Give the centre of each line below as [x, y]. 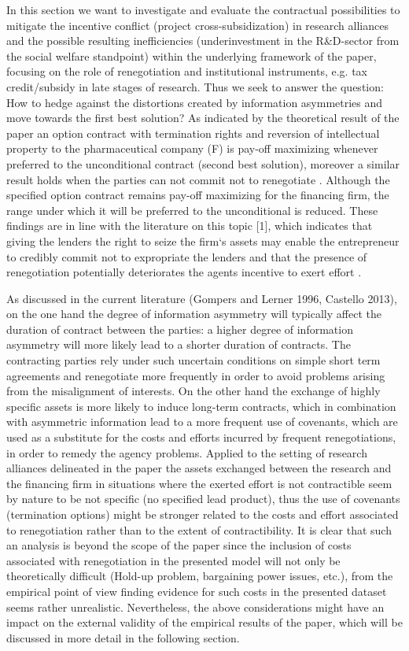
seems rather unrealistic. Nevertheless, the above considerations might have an [195, 607]
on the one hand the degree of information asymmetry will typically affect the [194, 314]
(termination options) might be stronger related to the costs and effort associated [203, 514]
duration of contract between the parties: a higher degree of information [180, 329]
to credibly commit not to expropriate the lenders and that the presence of [187, 256]
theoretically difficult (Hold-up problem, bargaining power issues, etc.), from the [200, 576]
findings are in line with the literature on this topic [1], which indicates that [190, 226]
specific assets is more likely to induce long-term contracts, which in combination [201, 406]
